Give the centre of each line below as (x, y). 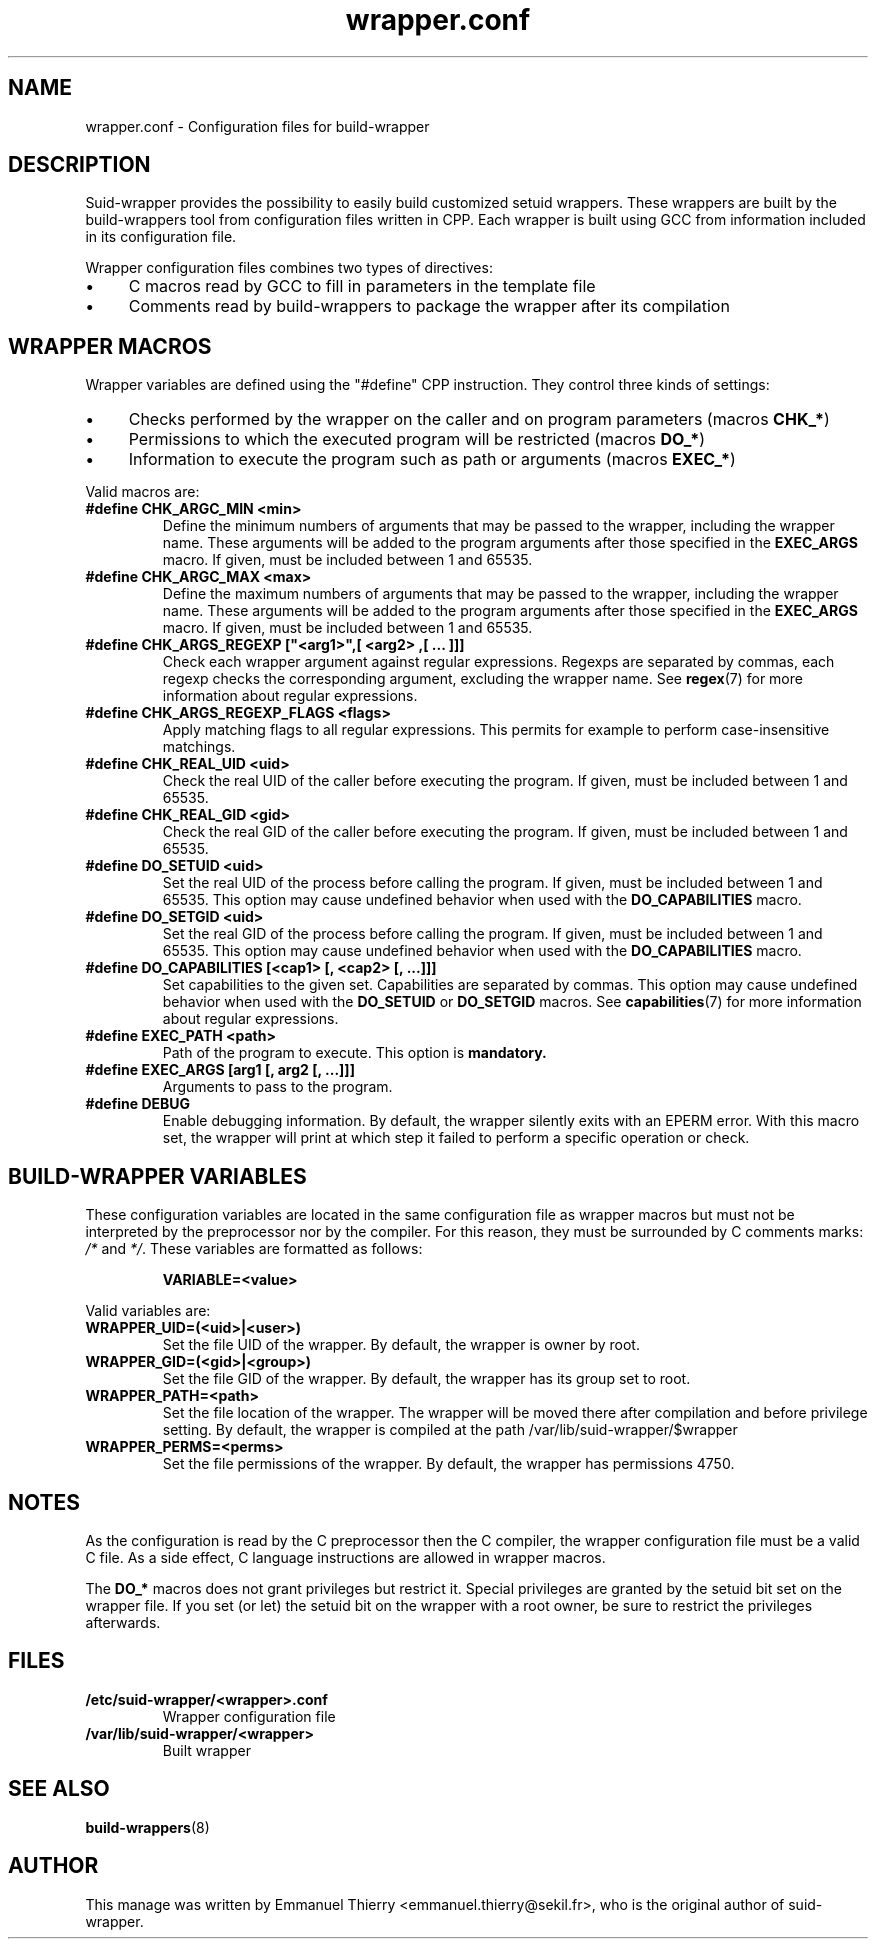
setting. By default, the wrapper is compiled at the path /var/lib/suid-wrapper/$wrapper (450, 1430)
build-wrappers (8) (147, 1827)
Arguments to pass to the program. (277, 1087)
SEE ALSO (59, 1789)
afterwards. (123, 1622)
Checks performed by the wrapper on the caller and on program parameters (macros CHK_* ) (479, 419)
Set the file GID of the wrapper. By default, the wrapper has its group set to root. (426, 1379)
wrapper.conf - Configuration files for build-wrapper (257, 126)
